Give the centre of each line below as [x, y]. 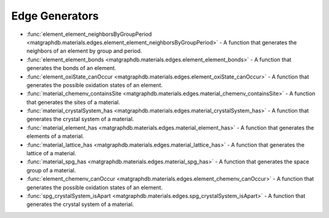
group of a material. [51, 170]
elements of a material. [55, 136]
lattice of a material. [51, 153]
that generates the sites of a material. [73, 102]
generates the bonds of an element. [71, 68]
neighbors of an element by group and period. [84, 51]
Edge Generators [55, 16]
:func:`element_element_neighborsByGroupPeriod [89, 34]
